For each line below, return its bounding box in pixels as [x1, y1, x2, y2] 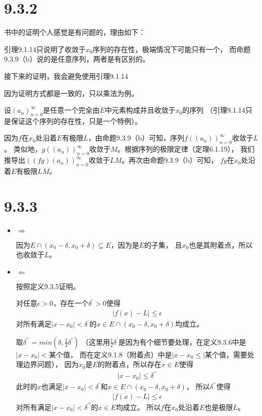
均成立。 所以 [116, 401, 161, 412]
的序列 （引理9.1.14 [182, 105, 245, 115]
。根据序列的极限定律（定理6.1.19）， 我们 [117, 144, 255, 154]
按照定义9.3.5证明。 [16, 281, 80, 291]
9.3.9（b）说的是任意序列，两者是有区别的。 [4, 54, 150, 64]
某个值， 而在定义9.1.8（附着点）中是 [49, 349, 172, 359]
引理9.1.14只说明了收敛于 [4, 43, 86, 54]
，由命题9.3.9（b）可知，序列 [88, 132, 185, 143]
